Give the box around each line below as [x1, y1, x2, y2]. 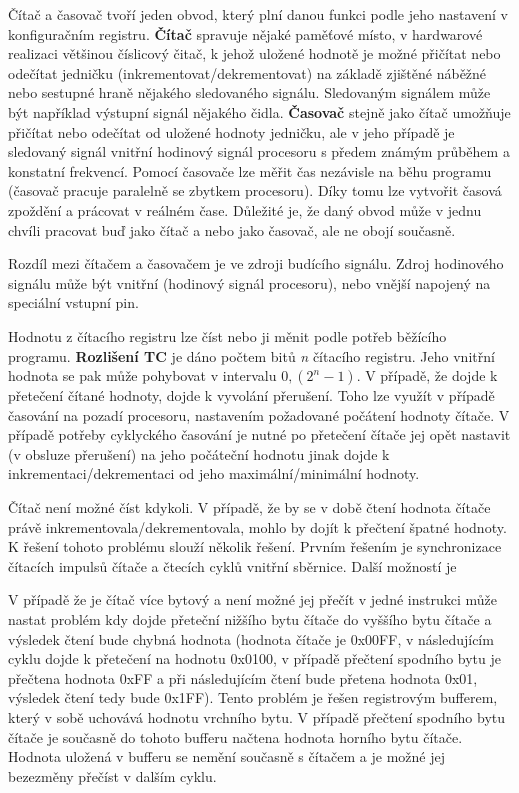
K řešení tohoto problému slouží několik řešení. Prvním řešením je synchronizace [8, 536, 502, 557]
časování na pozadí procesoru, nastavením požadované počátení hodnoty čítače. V [8, 404, 510, 425]
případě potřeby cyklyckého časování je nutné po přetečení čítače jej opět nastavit [8, 424, 511, 445]
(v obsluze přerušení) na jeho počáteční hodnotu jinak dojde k [8, 443, 390, 464]
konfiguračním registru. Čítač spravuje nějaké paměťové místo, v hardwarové [8, 23, 483, 44]
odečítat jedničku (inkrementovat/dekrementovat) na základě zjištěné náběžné [8, 62, 487, 83]
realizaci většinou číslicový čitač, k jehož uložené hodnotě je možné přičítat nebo [8, 43, 501, 64]
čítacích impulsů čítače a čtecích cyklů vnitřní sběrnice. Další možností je [8, 555, 457, 576]
